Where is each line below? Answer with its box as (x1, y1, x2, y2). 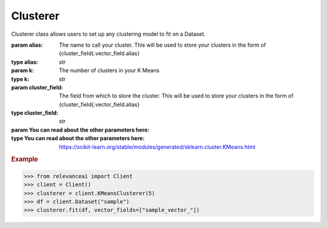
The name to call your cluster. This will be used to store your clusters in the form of (59, 41, 266, 49)
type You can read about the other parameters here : (11, 135, 145, 142)
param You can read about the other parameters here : (11, 126, 150, 133)
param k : (11, 67, 35, 74)
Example (11, 155, 39, 164)
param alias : (11, 41, 44, 49)
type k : (11, 75, 30, 82)
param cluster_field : (11, 84, 64, 91)
